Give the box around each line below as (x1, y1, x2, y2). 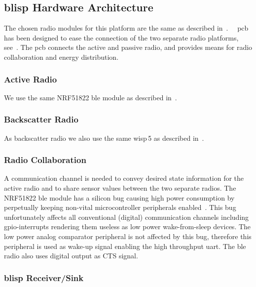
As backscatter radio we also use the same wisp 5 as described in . (4, 132, 204, 143)
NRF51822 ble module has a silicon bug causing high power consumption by (4, 192, 235, 203)
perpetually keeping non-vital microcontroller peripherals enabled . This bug (4, 202, 236, 212)
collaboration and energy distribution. (4, 51, 119, 62)
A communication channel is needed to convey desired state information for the (4, 173, 244, 183)
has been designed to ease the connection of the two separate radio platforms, (4, 32, 239, 42)
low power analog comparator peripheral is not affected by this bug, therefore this (4, 231, 252, 241)
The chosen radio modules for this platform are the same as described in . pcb (4, 23, 249, 33)
